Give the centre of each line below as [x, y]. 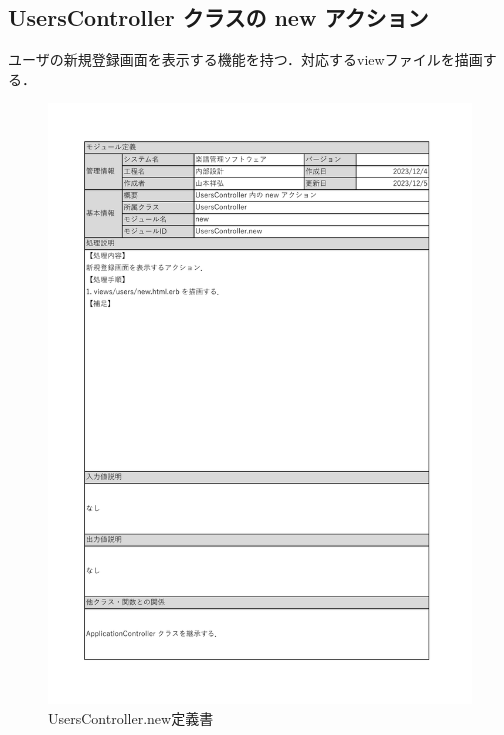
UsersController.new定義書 [131, 717]
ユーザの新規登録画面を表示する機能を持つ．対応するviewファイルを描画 [245, 59]
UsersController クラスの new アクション [218, 17]
